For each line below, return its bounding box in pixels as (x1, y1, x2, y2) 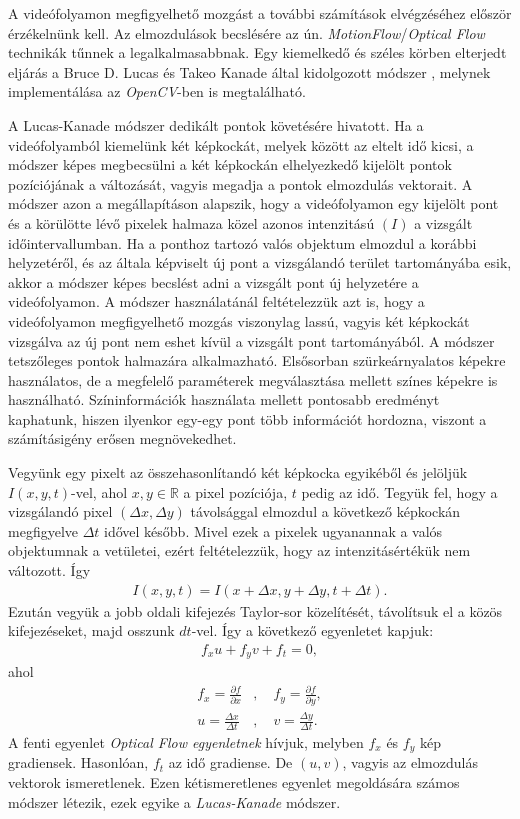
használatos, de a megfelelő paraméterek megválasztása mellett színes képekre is (8, 369, 498, 390)
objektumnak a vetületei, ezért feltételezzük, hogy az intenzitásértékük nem (8, 540, 471, 561)
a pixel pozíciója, (183, 481, 288, 502)
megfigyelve (8, 520, 78, 541)
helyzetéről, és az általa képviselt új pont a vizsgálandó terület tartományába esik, (8, 252, 512, 273)
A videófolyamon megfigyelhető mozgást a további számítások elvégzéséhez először (8, 3, 512, 23)
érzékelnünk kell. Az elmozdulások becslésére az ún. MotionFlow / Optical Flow (8, 22, 485, 43)
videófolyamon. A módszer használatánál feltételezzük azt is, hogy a (8, 291, 425, 312)
